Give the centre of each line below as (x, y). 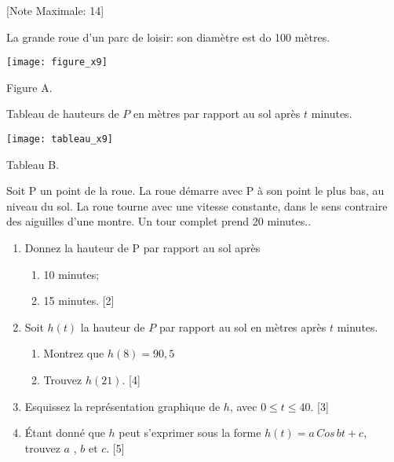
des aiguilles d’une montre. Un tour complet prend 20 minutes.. (159, 221)
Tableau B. (33, 164)
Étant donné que (65, 433)
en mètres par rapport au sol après (217, 114)
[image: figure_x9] (57, 62)
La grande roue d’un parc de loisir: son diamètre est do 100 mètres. (168, 37)
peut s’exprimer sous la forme (190, 433)
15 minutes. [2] (79, 301)
